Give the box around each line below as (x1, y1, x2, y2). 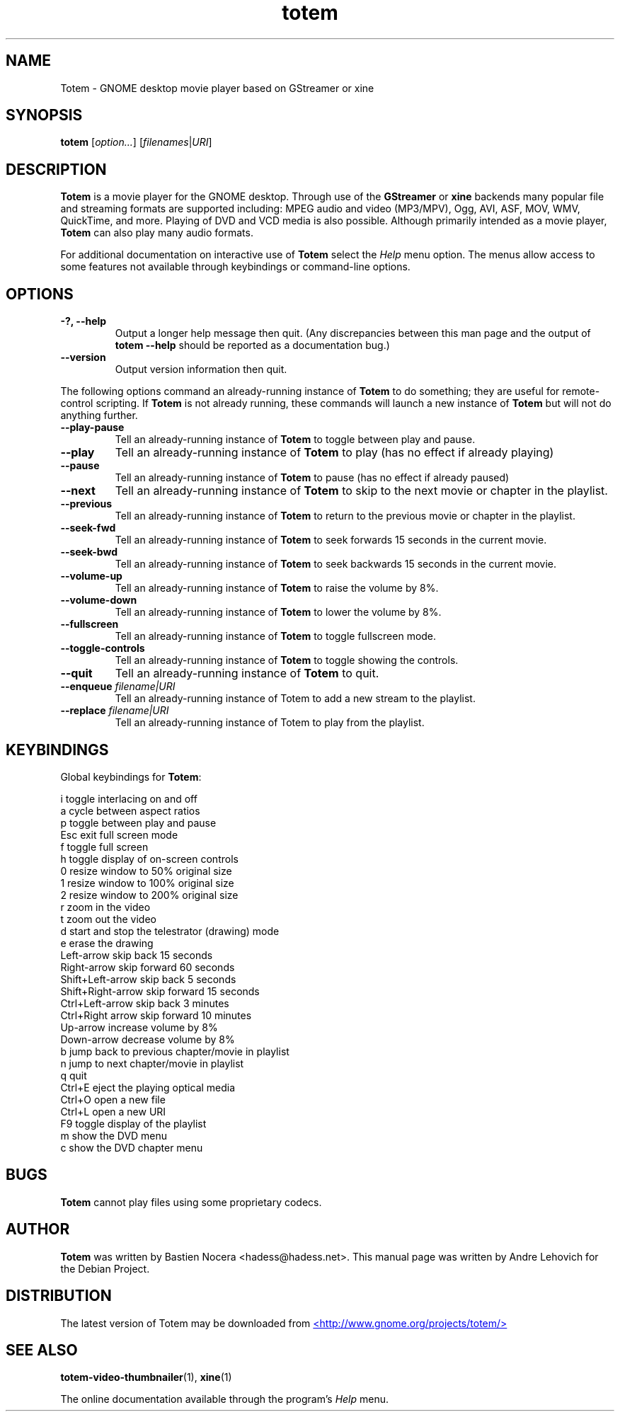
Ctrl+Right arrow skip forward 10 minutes (60, 1009, 252, 1021)
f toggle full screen (60, 840, 149, 853)
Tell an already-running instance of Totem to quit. (115, 666, 379, 681)
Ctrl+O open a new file (60, 1093, 166, 1106)
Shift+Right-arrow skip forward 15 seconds (60, 985, 260, 997)
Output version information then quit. (115, 363, 287, 376)
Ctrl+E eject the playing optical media (60, 1081, 236, 1094)
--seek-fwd (60, 522, 116, 534)
